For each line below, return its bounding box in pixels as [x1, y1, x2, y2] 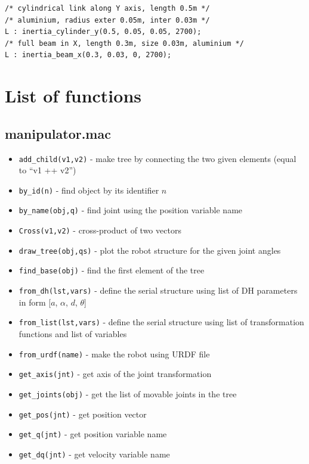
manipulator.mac [5, 124, 111, 142]
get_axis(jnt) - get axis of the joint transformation [18, 368, 212, 380]
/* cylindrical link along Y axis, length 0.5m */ [5, 4, 210, 13]
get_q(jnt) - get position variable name [18, 428, 167, 440]
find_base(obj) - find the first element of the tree [18, 264, 205, 276]
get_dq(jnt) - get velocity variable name [18, 447, 170, 460]
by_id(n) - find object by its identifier [18, 183, 159, 196]
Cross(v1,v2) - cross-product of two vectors [18, 224, 181, 236]
